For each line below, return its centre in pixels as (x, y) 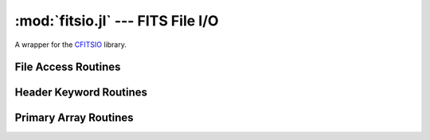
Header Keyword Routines (81, 93)
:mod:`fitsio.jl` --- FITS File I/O (117, 21)
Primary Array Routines (74, 118)
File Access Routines (68, 67)
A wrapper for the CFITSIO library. (70, 45)
